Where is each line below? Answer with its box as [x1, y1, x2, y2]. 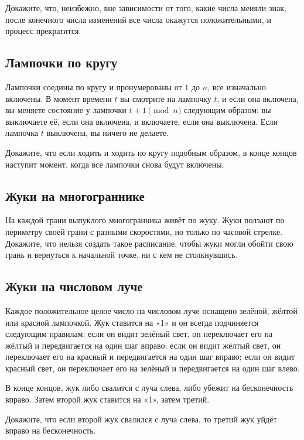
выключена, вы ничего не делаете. [46, 127, 169, 139]
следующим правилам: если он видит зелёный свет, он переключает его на [5, 328, 273, 340]
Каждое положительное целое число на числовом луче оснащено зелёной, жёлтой [5, 304, 298, 316]
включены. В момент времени [5, 92, 112, 104]
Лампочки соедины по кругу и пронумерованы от [5, 80, 182, 93]
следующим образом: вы [184, 104, 271, 116]
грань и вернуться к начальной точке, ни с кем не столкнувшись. [5, 248, 238, 261]
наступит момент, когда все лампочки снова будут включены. [5, 158, 224, 170]
